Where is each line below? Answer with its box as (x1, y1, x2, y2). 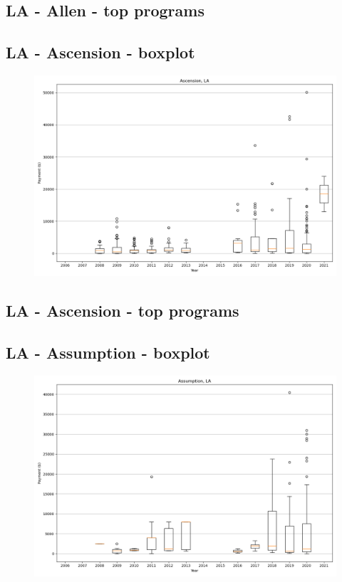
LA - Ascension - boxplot (6, 41, 195, 63)
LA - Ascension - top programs (6, 300, 239, 322)
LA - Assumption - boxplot (6, 342, 210, 364)
